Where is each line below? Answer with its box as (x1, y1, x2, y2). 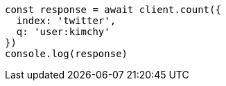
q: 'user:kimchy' (16, 26, 110, 37)
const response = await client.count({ (5, 4, 221, 15)
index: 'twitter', (16, 15, 116, 26)
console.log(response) (5, 48, 128, 59)
